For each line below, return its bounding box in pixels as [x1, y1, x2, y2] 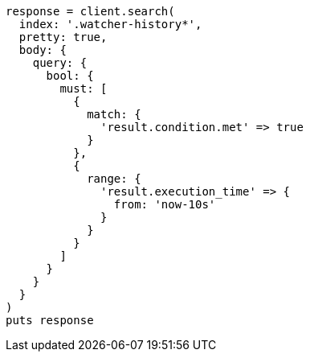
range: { [87, 172, 141, 185]
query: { [32, 56, 88, 69]
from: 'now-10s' [113, 198, 216, 211]
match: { [87, 108, 141, 121]
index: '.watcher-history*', [18, 18, 202, 31]
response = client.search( [6, 5, 175, 18]
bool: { [46, 69, 94, 82]
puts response [6, 314, 94, 327]
